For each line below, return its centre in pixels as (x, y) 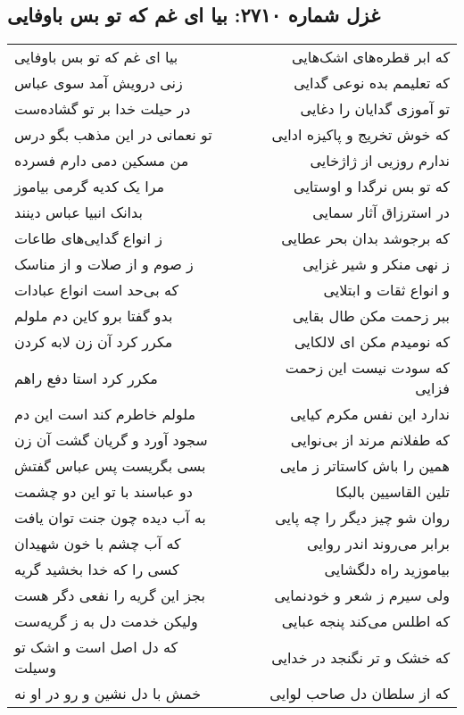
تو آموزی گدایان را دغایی (375, 109)
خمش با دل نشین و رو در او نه (108, 694)
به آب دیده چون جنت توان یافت (110, 518)
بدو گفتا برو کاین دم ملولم (94, 316)
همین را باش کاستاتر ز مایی (365, 466)
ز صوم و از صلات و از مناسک (104, 264)
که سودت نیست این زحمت (367, 368)
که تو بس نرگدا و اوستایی (372, 187)
